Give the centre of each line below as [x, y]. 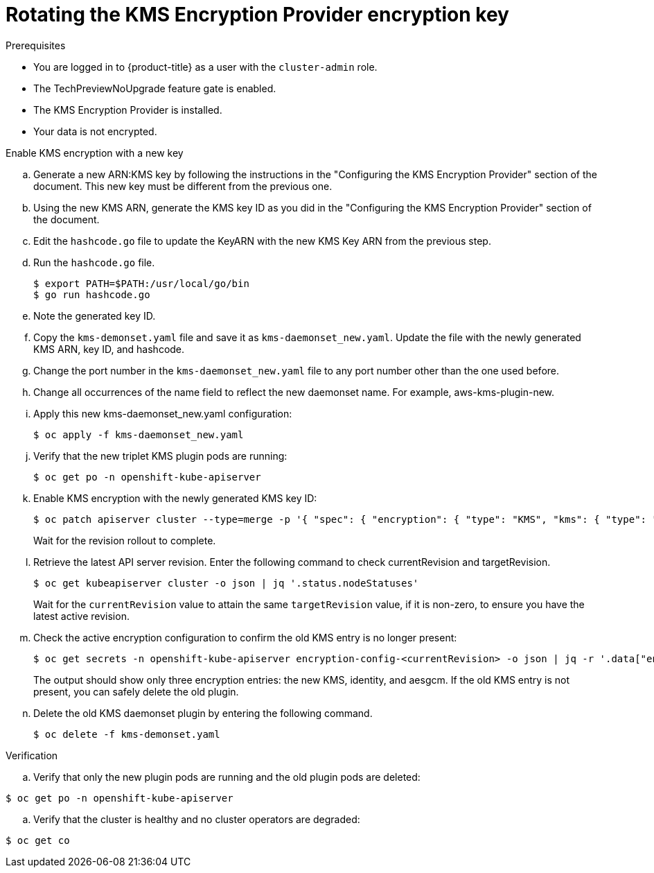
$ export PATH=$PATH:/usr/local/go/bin [141, 283]
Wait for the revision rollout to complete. [125, 540]
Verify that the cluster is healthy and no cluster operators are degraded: [197, 819]
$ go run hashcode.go [92, 294]
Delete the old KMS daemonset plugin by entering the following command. [203, 713]
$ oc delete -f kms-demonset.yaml [127, 734]
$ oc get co [38, 840]
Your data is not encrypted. [95, 131]
